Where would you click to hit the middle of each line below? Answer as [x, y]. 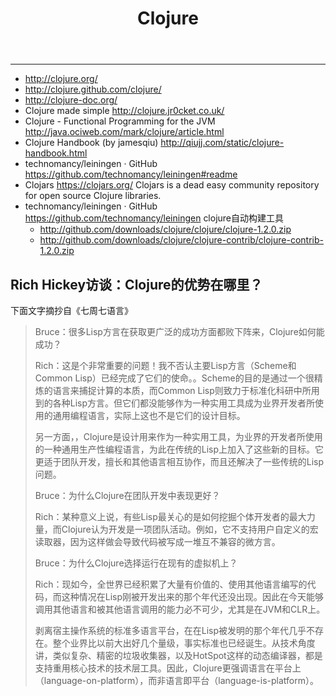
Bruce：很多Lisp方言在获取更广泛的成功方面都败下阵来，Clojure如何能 [179, 331]
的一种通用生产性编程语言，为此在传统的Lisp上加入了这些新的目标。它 [179, 449]
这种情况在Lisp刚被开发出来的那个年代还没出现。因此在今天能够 [193, 596]
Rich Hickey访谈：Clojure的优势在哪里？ [136, 284]
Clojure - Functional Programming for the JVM [120, 121]
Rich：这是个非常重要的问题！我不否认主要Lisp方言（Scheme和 [165, 365]
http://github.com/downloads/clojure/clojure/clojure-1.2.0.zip [165, 229]
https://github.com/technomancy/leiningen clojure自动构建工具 [154, 218]
